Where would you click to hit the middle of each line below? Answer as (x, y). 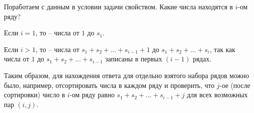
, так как (222, 49)
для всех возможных (217, 95)
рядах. (202, 59)
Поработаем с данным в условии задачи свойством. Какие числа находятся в (118, 6)
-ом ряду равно (92, 95)
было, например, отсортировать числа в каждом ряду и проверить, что (109, 85)
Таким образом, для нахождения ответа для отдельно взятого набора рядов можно (127, 75)
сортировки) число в (35, 95)
